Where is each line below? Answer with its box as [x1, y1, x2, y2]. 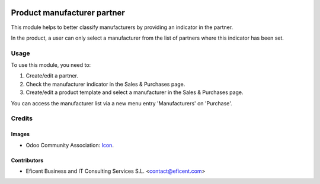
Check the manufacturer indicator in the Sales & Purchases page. [25, 80, 185, 88]
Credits [11, 114, 33, 122]
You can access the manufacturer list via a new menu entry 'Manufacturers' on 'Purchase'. [11, 99, 232, 106]
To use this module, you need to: [11, 62, 91, 69]
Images [11, 131, 30, 138]
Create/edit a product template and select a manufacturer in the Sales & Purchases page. [25, 89, 244, 96]
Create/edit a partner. [25, 72, 79, 79]
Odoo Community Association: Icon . [25, 141, 114, 149]
